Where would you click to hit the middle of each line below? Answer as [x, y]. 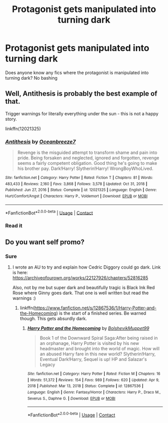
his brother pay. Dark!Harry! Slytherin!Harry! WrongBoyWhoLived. [85, 168]
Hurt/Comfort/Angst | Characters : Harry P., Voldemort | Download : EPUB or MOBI [76, 196]
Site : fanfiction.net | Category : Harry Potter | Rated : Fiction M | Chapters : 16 [94, 374]
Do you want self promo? [45, 242]
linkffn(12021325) [23, 128]
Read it [14, 226]
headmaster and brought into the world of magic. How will [100, 348]
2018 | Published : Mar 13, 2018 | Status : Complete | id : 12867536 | [85, 386]
